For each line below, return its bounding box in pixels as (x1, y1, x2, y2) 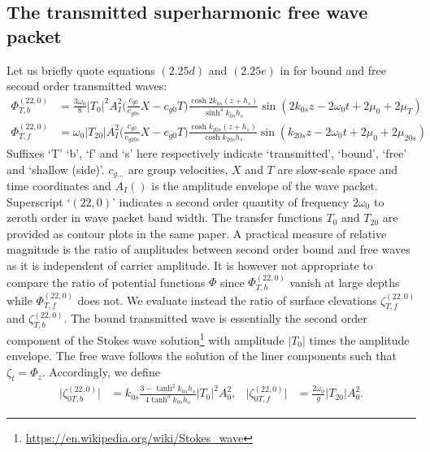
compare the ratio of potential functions (7, 273, 206, 290)
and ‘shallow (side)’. (7, 160, 105, 177)
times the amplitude (309, 331, 410, 348)
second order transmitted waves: (7, 77, 167, 94)
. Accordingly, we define (41, 363, 160, 380)
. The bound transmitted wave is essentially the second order (63, 310, 367, 327)
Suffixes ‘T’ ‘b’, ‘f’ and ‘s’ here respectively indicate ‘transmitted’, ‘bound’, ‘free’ (7, 144, 407, 161)
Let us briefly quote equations (7, 61, 155, 78)
